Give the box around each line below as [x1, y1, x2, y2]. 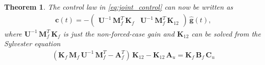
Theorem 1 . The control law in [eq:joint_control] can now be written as [4, 2, 233, 12]
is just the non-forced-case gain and [63, 28, 175, 39]
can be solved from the [191, 28, 261, 39]
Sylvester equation [4, 38, 61, 49]
